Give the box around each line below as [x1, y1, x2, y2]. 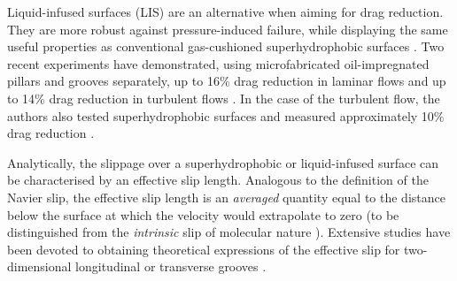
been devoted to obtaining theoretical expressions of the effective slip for [7, 239, 400, 258]
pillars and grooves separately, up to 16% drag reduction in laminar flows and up [7, 72, 446, 90]
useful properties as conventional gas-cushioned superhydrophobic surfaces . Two [7, 37, 445, 56]
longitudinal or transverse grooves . [75, 257, 267, 276]
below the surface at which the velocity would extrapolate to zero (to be [7, 205, 399, 224]
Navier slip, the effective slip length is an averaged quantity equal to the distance [7, 187, 445, 206]
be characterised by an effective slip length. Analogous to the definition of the [7, 171, 429, 189]
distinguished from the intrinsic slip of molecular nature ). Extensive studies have [7, 223, 451, 241]
